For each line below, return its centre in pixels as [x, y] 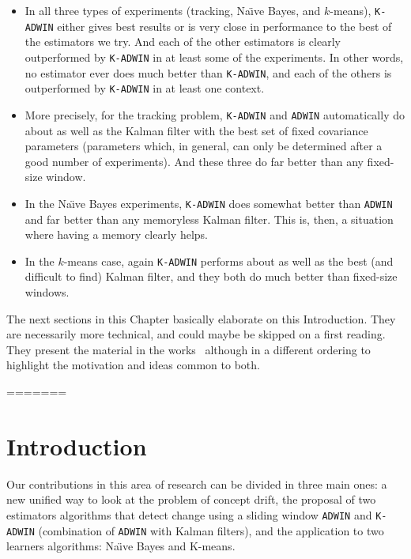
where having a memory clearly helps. [116, 234]
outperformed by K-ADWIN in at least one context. [145, 88]
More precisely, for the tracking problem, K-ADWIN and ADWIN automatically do [215, 114]
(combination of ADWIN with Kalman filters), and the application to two [211, 530]
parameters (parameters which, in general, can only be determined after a [204, 146]
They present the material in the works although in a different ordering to [189, 349]
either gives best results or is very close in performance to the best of [224, 26]
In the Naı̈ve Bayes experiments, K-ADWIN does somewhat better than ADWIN [209, 203]
